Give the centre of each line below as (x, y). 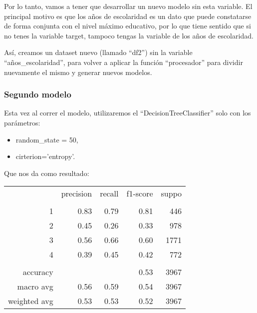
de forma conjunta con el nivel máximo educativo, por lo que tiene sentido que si (128, 26)
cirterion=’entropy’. (45, 156)
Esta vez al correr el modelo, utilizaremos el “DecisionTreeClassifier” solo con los (128, 113)
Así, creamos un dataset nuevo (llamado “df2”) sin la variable (98, 52)
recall (109, 193)
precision (77, 193)
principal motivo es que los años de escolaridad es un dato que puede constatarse (128, 16)
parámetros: (22, 122)
